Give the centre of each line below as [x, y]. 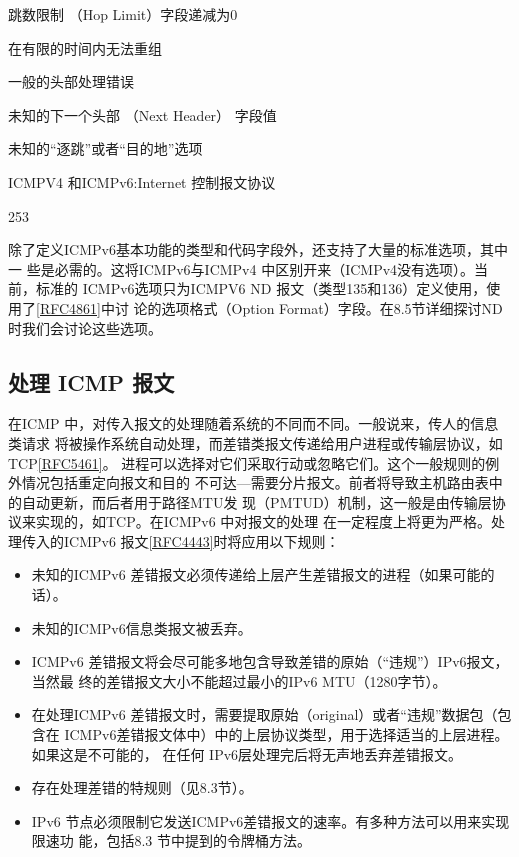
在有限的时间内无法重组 [85, 47]
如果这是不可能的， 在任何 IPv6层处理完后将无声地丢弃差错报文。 [247, 753]
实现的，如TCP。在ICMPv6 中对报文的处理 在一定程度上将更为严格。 [263, 521]
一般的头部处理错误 [71, 81]
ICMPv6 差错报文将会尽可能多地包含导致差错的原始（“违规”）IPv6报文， [270, 661]
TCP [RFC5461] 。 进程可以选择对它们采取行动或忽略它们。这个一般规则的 [247, 462]
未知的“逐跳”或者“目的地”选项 [105, 148]
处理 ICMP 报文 [91, 381]
